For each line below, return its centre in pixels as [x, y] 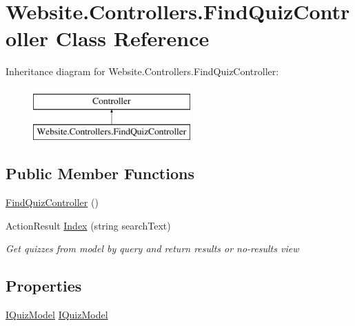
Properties [44, 286]
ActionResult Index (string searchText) [88, 225]
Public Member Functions [100, 173]
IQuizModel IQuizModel [57, 315]
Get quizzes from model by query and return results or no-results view [152, 248]
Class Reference [132, 38]
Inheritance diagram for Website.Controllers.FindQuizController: [142, 71]
